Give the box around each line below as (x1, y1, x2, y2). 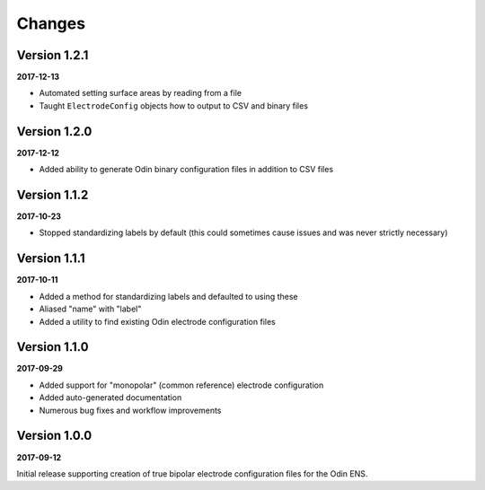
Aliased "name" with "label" (39, 303, 142, 314)
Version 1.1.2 (16, 187, 89, 202)
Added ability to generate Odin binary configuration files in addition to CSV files (39, 164, 334, 175)
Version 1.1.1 (16, 251, 85, 267)
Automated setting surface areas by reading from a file (39, 88, 242, 99)
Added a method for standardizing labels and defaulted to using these (39, 291, 298, 302)
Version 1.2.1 (16, 48, 89, 63)
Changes (16, 13, 85, 33)
